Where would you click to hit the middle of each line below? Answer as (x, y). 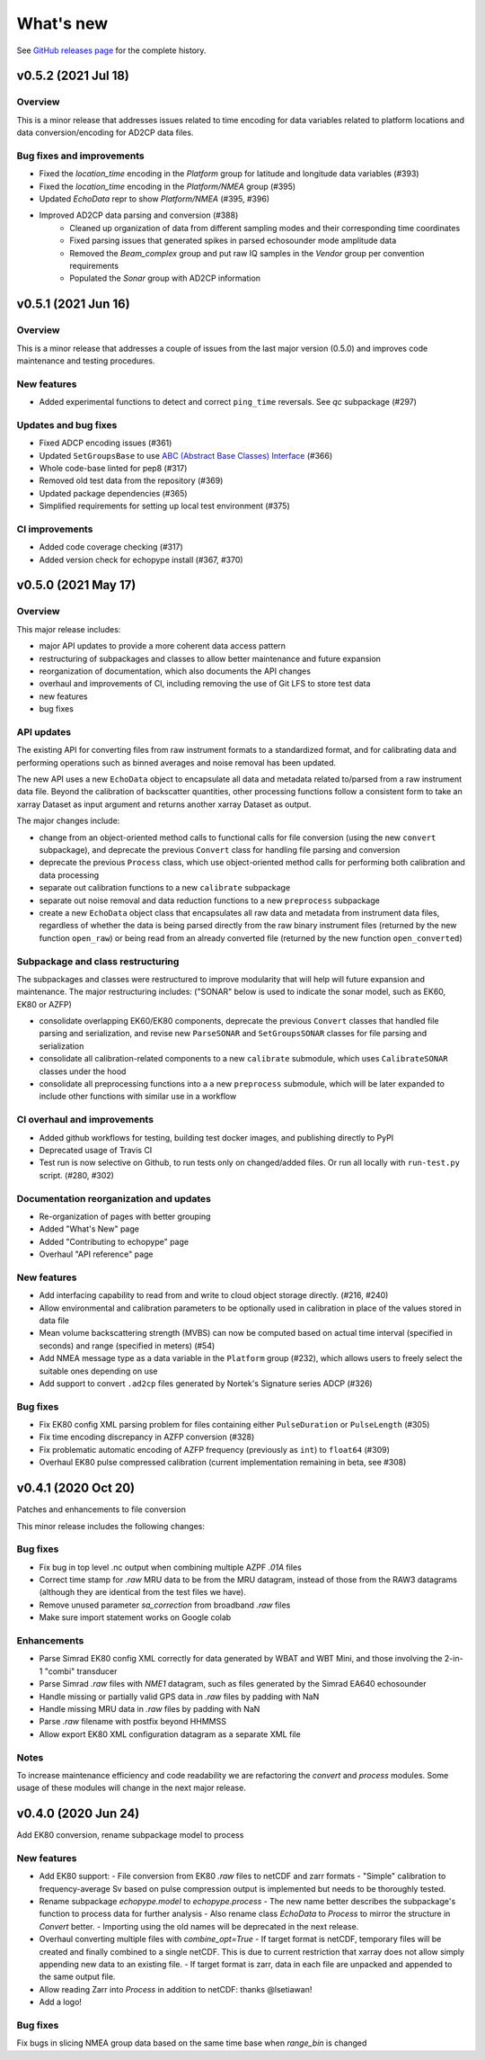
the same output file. (77, 1977)
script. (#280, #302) (76, 1175)
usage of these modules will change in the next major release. (131, 1788)
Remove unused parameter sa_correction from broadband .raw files (165, 1605)
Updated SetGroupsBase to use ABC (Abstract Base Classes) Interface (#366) (186, 455)
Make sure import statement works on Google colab (135, 1617)
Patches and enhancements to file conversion (101, 1509)
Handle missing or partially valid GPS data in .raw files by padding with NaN (179, 1697)
